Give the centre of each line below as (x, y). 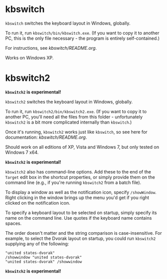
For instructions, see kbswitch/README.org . (51, 48)
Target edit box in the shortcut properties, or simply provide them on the (80, 177)
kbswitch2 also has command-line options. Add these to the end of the (78, 171)
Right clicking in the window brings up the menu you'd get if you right (77, 198)
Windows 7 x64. (22, 152)
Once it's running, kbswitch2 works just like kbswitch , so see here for (76, 132)
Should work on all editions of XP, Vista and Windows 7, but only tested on (82, 147)
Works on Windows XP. (29, 58)
